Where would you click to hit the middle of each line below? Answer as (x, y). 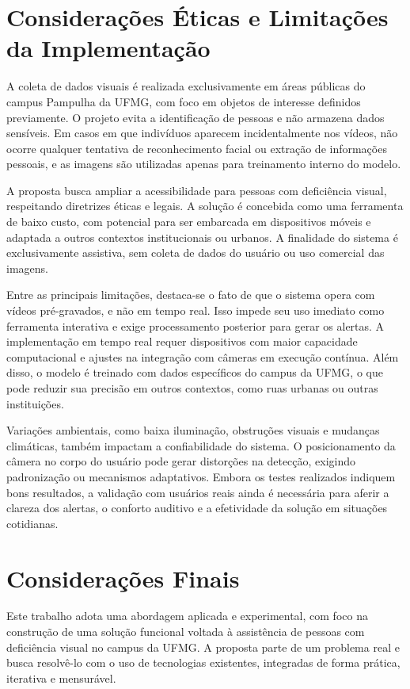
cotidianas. (32, 523)
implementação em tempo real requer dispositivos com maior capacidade (182, 341)
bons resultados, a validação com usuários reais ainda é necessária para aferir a (198, 492)
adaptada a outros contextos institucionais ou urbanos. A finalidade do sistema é (202, 237)
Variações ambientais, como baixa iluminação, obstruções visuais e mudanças (193, 430)
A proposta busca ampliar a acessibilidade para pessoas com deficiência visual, (197, 190)
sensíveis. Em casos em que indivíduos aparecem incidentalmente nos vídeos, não (202, 133)
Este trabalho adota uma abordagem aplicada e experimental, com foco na (187, 616)
